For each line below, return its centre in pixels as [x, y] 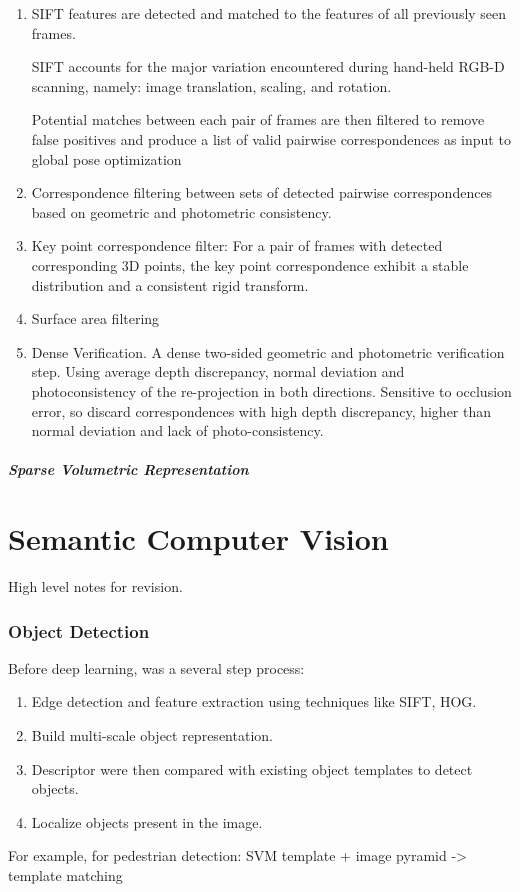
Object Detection [79, 630]
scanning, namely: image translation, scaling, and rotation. [211, 85]
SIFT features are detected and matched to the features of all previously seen [269, 13]
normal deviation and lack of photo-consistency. [177, 430]
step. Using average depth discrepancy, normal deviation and [218, 371]
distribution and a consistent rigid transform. [170, 284]
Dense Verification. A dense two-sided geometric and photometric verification [268, 351]
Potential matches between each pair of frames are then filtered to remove [258, 119]
